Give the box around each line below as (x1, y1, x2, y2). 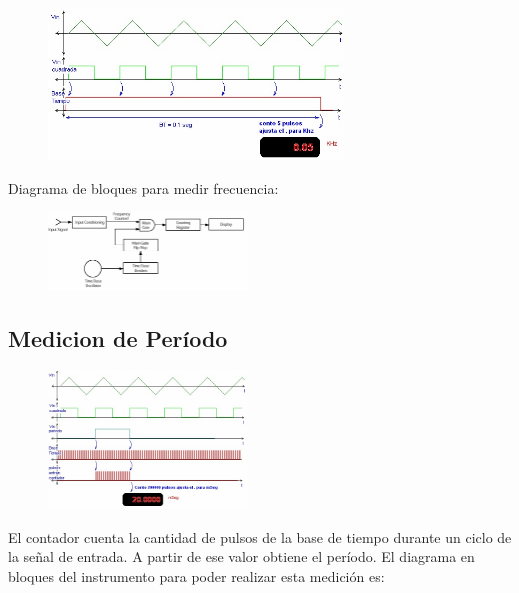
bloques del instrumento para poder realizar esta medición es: (8, 565, 385, 586)
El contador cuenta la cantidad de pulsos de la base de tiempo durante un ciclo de (8, 526, 512, 547)
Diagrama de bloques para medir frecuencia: (8, 177, 279, 198)
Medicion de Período (8, 322, 228, 353)
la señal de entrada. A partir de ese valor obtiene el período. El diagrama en (8, 546, 475, 567)
